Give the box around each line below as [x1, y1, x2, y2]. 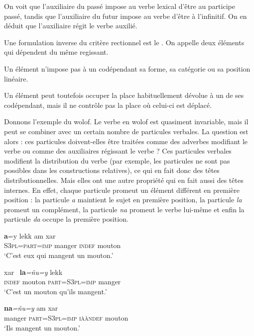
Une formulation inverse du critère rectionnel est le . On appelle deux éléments [4, 37, 245, 47]
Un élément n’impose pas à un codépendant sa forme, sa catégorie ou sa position [4, 63, 251, 74]
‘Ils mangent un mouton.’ [4, 322, 80, 333]
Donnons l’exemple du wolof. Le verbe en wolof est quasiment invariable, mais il [4, 116, 249, 127]
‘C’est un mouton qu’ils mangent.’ [4, 286, 107, 296]
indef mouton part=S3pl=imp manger [4, 276, 121, 287]
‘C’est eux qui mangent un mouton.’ [4, 250, 114, 260]
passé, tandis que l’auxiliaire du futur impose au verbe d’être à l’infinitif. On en [4, 10, 247, 21]
